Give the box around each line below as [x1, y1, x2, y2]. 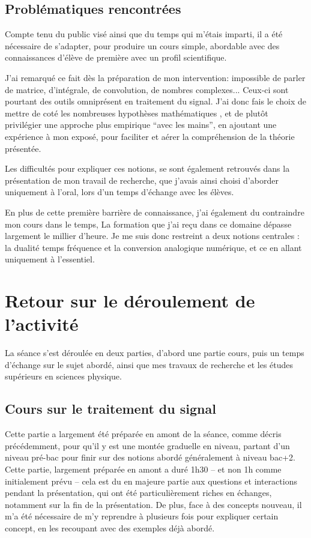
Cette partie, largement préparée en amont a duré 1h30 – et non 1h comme [5, 462, 282, 475]
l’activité [5, 312, 79, 336]
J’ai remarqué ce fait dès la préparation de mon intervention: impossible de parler [5, 71, 306, 83]
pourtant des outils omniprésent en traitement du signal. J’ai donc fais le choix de [5, 95, 306, 107]
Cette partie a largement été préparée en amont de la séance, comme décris [5, 428, 282, 440]
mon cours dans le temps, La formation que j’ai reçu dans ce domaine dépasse [5, 217, 292, 230]
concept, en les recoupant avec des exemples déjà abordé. [5, 521, 215, 534]
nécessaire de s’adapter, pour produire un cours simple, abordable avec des [5, 39, 280, 52]
